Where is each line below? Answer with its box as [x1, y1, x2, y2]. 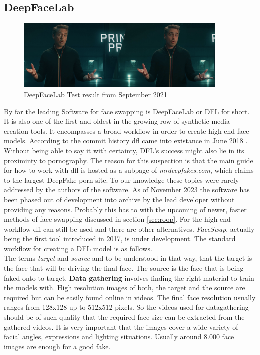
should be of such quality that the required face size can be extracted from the [4, 312, 245, 322]
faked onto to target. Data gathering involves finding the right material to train [4, 272, 254, 283]
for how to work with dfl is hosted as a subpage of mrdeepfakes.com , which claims [4, 165, 254, 175]
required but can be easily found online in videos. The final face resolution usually [4, 292, 256, 302]
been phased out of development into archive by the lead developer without [4, 194, 235, 204]
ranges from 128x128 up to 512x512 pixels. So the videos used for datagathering [4, 302, 249, 312]
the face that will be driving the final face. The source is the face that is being [4, 263, 244, 273]
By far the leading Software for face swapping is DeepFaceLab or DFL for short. [4, 106, 250, 116]
